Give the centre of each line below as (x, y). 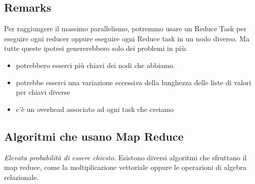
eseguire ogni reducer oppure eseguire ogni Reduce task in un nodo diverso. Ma (127, 38)
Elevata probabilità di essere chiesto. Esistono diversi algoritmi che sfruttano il (125, 157)
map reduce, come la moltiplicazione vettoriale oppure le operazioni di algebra (125, 167)
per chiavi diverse (43, 92)
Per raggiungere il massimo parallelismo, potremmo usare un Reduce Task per (125, 28)
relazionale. (22, 177)
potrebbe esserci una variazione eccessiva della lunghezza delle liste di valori (134, 82)
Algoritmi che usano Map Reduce (94, 136)
